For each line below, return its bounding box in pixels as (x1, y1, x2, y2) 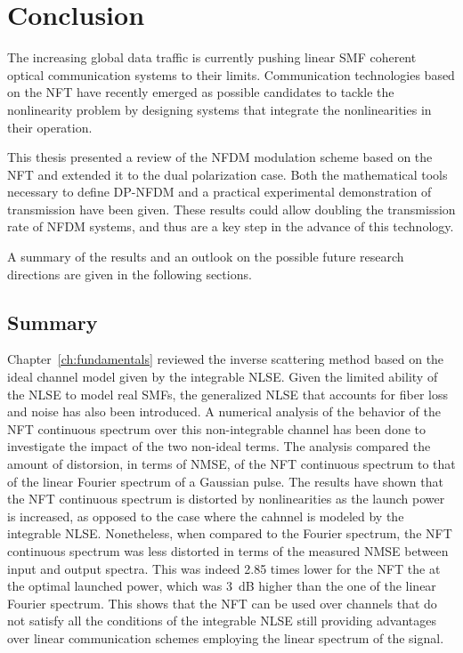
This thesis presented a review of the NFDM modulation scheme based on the (7, 148, 433, 166)
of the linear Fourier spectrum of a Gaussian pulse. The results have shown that (7, 472, 443, 490)
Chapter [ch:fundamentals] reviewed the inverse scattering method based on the (7, 350, 444, 368)
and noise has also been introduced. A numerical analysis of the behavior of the (7, 402, 442, 421)
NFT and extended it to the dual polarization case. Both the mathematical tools (7, 165, 448, 183)
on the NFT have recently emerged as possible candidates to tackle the (7, 83, 394, 101)
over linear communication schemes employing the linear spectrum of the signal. (7, 628, 444, 647)
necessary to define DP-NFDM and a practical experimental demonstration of (7, 182, 432, 201)
